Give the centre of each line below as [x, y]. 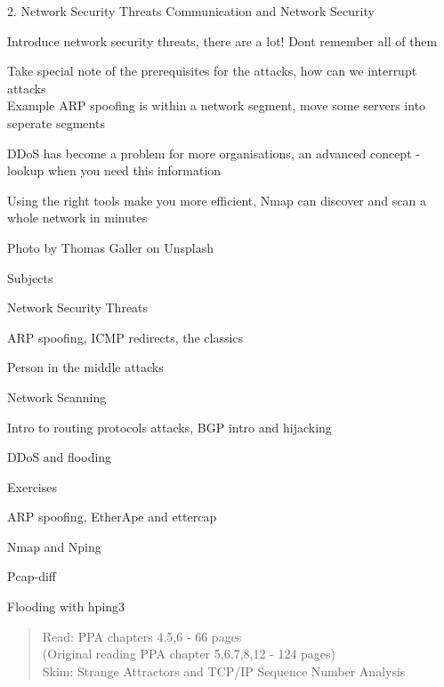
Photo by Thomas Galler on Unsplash [110, 247]
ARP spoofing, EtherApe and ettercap [112, 517]
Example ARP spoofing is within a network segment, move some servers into [217, 105]
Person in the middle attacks [85, 367]
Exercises [32, 486]
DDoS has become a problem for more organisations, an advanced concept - [214, 153]
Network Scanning [57, 396]
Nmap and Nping [54, 546]
